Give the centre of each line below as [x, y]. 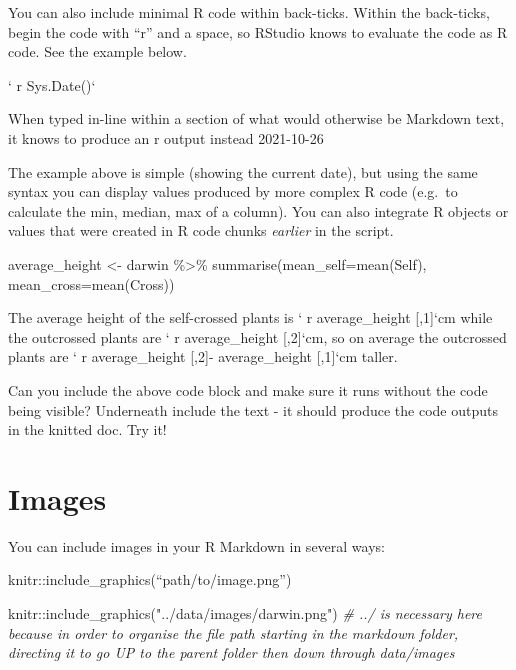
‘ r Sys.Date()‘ [52, 84]
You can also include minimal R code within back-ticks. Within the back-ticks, [249, 12]
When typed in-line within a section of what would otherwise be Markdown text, [256, 118]
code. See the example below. [97, 51]
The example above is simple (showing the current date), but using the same [243, 171]
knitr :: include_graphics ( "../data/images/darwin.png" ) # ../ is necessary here [245, 613]
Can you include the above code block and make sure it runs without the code [248, 389]
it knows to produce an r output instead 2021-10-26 [166, 137]
